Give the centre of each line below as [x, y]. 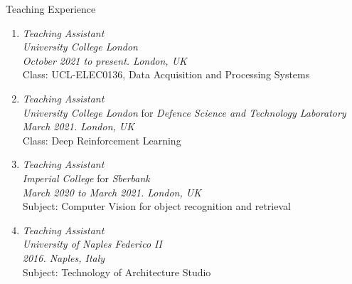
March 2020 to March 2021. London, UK [112, 192]
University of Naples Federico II [92, 244]
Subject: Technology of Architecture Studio [117, 272]
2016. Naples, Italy [64, 257]
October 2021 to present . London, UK [105, 60]
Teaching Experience [51, 9]
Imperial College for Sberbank [86, 178]
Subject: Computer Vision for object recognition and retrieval [156, 206]
